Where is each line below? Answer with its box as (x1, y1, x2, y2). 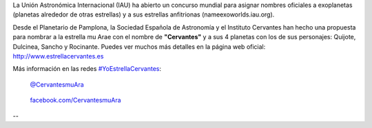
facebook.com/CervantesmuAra (30, 96, 121, 105)
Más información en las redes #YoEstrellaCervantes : (12, 65, 162, 73)
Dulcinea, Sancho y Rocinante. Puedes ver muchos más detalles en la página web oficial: (12, 42, 266, 51)
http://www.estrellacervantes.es (12, 52, 104, 60)
